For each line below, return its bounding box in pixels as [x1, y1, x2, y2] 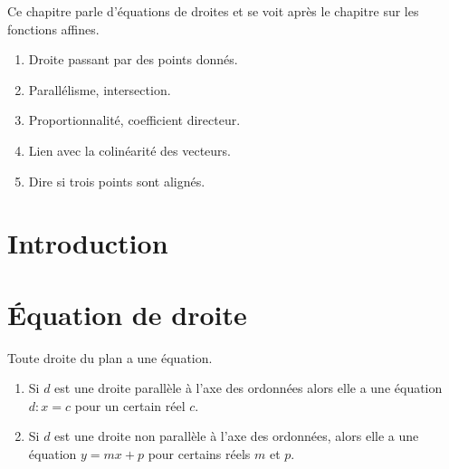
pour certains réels [148, 445, 251, 464]
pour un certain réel [74, 396, 186, 415]
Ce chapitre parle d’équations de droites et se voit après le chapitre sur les [7, 2, 419, 20]
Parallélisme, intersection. [28, 80, 171, 99]
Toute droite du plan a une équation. [7, 348, 213, 367]
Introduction [7, 225, 168, 262]
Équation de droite [7, 295, 247, 332]
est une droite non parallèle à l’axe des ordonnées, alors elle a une [54, 426, 419, 445]
